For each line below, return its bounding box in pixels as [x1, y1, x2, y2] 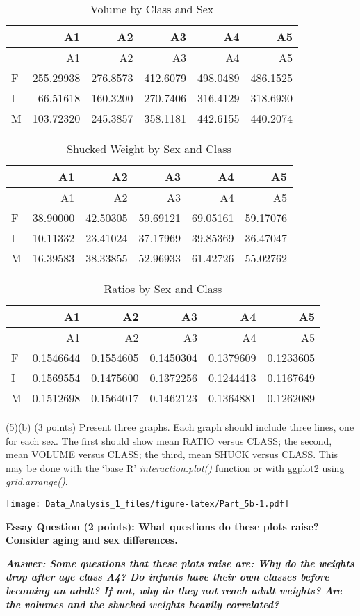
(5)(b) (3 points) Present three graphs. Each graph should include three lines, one [6, 420, 354, 434]
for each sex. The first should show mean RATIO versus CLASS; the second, [6, 433, 332, 448]
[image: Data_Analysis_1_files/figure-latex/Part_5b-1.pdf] [6, 498, 290, 509]
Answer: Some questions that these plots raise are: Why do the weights [6, 555, 354, 570]
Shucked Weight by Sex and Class [67, 141, 231, 157]
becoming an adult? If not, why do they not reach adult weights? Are [6, 583, 342, 597]
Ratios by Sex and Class [104, 281, 222, 297]
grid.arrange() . [6, 474, 68, 489]
